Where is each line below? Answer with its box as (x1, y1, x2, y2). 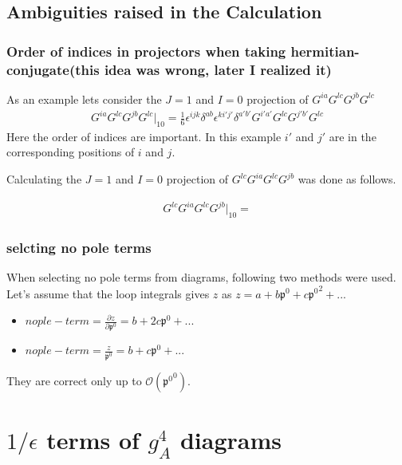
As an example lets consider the (6, 90, 162, 107)
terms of (46, 424, 140, 456)
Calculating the (6, 171, 82, 187)
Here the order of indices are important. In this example (6, 128, 282, 144)
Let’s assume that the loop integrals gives (6, 285, 210, 301)
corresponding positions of (6, 144, 135, 160)
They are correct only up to (6, 372, 142, 389)
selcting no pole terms (6, 237, 152, 257)
